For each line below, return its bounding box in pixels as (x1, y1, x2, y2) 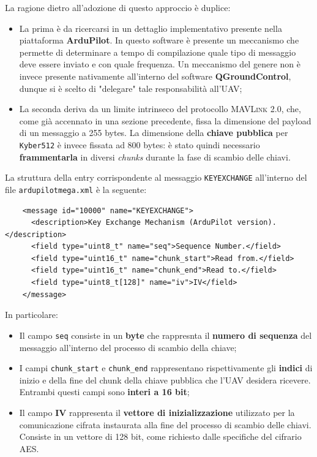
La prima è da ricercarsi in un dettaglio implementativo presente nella (19, 21, 282, 34)
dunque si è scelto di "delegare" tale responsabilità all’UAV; (19, 81, 242, 94)
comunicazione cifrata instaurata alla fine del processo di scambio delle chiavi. (19, 418, 311, 431)
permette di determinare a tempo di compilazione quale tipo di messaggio (19, 45, 296, 58)
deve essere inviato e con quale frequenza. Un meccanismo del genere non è (19, 58, 300, 70)
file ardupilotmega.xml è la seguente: (5, 183, 147, 195)
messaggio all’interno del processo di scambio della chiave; (19, 341, 237, 353)
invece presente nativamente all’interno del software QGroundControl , (19, 69, 291, 82)
